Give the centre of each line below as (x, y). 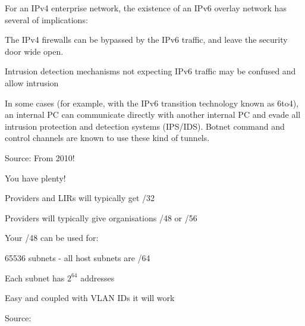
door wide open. (34, 51)
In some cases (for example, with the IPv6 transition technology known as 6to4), (152, 103)
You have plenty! (35, 178)
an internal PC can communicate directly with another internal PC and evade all (153, 115)
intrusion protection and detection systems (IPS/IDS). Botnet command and (145, 126)
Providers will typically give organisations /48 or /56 (101, 217)
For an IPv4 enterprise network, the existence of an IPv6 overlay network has (146, 8)
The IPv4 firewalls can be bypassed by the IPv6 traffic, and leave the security (146, 40)
